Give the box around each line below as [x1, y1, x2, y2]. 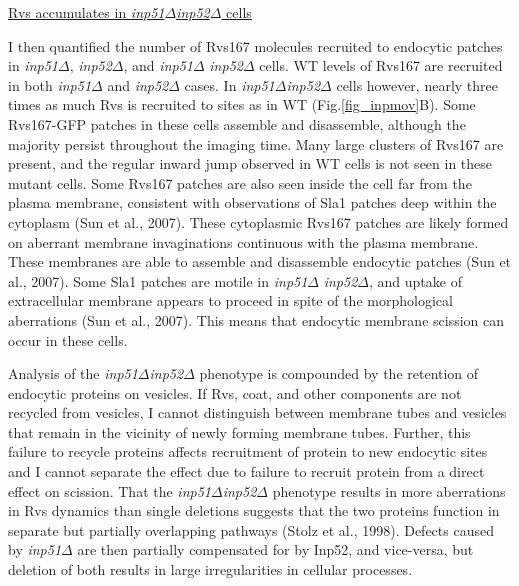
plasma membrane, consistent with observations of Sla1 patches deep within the [8, 192, 497, 213]
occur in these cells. [8, 329, 128, 350]
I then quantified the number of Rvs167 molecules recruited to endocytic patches [8, 35, 503, 56]
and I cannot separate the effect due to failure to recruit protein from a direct [8, 461, 485, 482]
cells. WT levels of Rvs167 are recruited [259, 55, 503, 76]
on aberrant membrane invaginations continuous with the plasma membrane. [8, 231, 479, 252]
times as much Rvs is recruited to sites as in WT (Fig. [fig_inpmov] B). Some [8, 94, 476, 115]
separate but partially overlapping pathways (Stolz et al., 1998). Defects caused [8, 519, 494, 540]
